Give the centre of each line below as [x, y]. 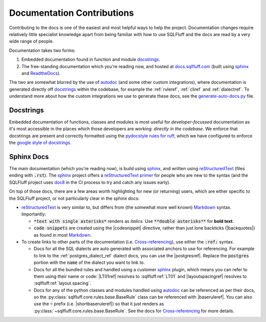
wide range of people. [32, 41]
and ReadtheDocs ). [41, 73]
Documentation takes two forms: [42, 50]
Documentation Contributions [71, 13]
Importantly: [34, 214]
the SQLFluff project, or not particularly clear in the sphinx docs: [74, 198]
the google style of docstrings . [40, 143]
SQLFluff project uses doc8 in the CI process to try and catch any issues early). [90, 182]
